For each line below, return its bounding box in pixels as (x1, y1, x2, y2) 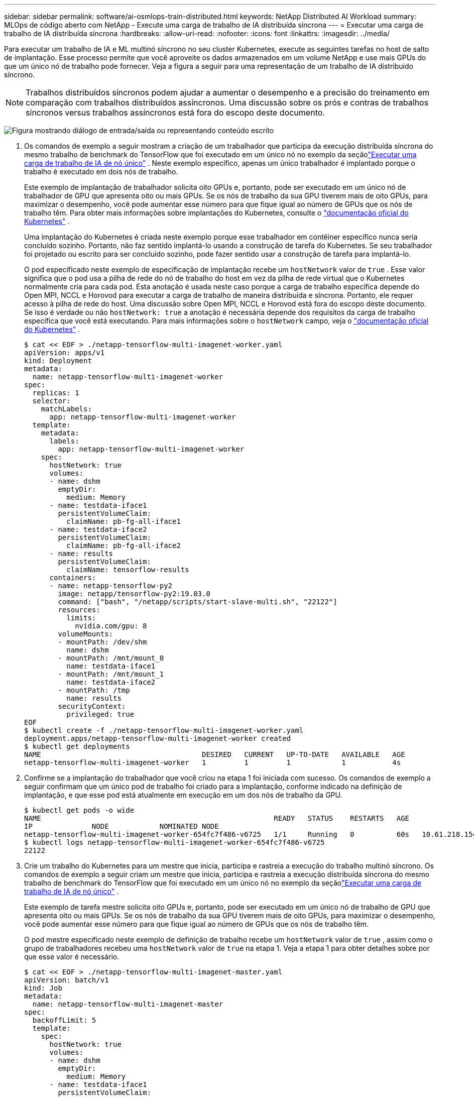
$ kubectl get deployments (24, 742, 130, 750)
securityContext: (58, 702, 126, 710)
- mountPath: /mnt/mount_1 (58, 670, 164, 678)
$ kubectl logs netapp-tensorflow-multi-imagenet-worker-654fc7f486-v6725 (24, 838, 325, 846)
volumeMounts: (58, 630, 113, 638)
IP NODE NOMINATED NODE (24, 822, 219, 830)
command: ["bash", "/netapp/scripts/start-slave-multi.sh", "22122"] (58, 598, 337, 606)
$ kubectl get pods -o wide (24, 806, 135, 814)
